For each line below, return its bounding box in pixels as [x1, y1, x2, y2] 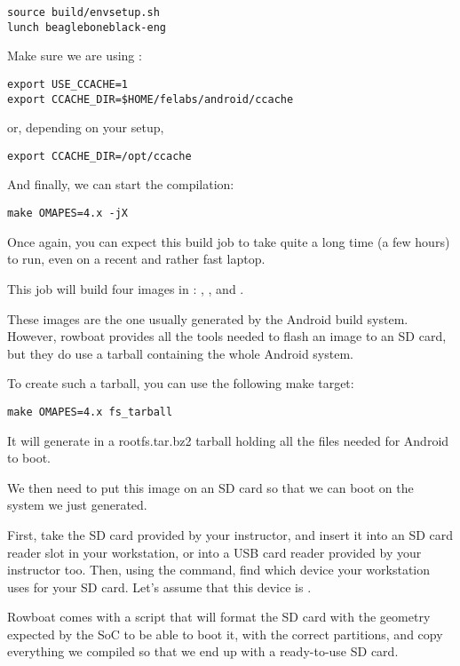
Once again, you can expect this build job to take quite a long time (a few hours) [7, 232, 450, 250]
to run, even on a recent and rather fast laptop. [7, 250, 266, 268]
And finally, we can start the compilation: [7, 175, 234, 194]
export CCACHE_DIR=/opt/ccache [7, 149, 192, 163]
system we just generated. [7, 496, 147, 514]
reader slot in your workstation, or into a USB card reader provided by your [7, 543, 422, 561]
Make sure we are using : [7, 46, 142, 65]
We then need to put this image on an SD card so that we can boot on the [7, 478, 414, 496]
